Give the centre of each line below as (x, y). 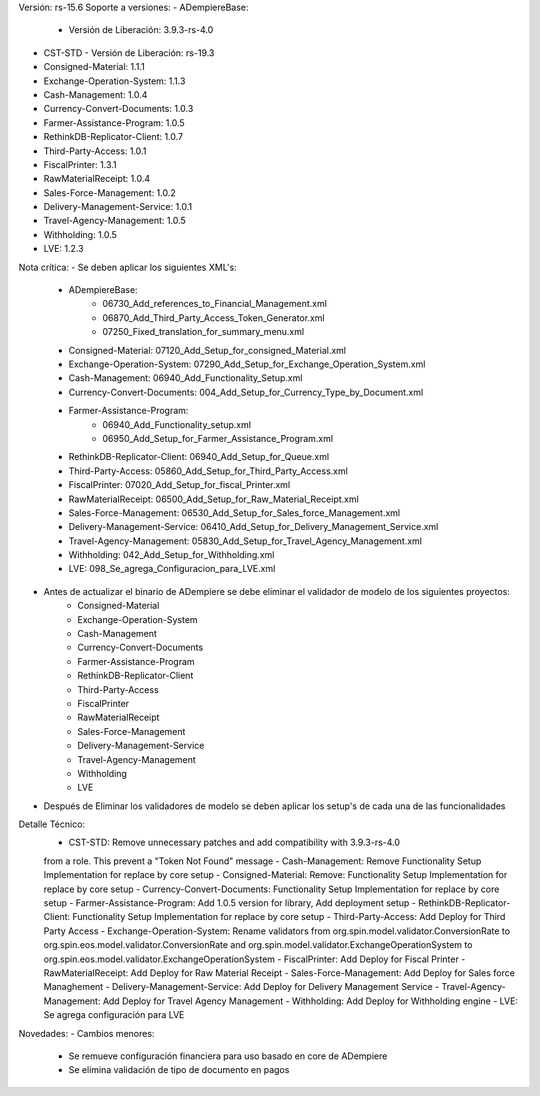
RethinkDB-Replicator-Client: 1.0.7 (113, 137)
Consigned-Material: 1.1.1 (94, 67)
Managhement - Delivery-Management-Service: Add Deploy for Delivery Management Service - (241, 987)
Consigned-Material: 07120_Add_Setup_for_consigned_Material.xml (207, 350)
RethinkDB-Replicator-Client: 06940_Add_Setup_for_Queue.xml (199, 457)
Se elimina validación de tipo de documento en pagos (179, 1070)
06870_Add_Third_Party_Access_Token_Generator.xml (213, 317)
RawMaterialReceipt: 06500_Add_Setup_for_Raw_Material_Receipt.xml (213, 499)
